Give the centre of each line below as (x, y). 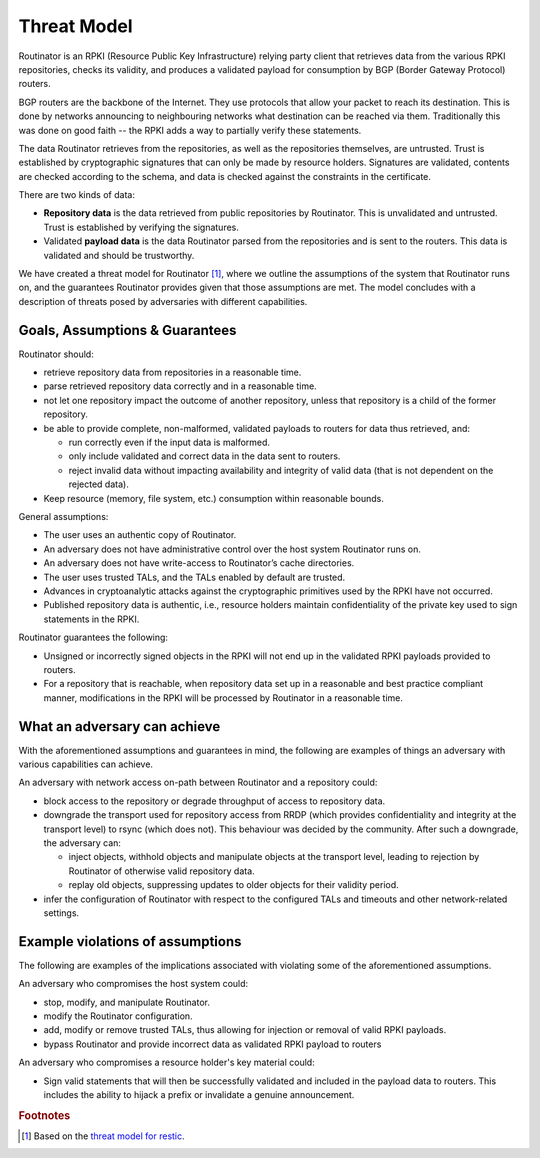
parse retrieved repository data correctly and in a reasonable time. (180, 386)
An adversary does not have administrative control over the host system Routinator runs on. (232, 549)
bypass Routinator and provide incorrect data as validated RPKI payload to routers (212, 1044)
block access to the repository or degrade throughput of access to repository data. (214, 801)
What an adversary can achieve (119, 726)
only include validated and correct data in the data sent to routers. (204, 456)
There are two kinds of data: (76, 195)
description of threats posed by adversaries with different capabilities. (163, 301)
